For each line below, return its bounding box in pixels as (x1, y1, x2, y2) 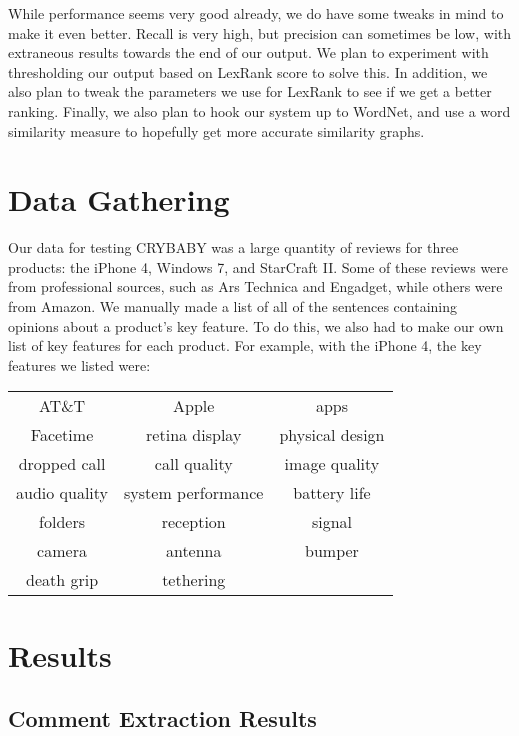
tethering (162, 568, 226, 592)
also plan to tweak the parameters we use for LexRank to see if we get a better (8, 81, 492, 102)
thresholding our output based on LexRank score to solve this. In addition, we (8, 61, 488, 82)
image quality (284, 452, 380, 476)
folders (39, 510, 85, 534)
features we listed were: (8, 354, 151, 375)
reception (161, 510, 226, 534)
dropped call (18, 452, 106, 476)
